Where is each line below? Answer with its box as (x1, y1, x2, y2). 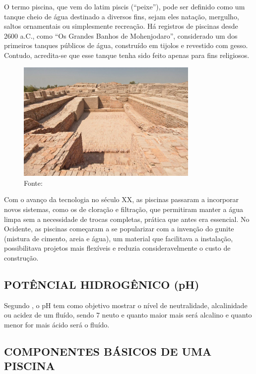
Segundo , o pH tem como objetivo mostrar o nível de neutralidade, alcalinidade (4, 300, 248, 310)
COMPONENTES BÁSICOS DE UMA (4, 343, 212, 359)
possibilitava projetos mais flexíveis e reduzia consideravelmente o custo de (4, 243, 231, 253)
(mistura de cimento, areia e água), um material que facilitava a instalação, (4, 233, 233, 243)
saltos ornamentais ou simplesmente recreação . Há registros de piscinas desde (4, 21, 238, 31)
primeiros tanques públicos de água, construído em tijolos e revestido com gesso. (4, 40, 248, 51)
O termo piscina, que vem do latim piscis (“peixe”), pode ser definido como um (4, 1, 245, 11)
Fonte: (24, 177, 43, 188)
